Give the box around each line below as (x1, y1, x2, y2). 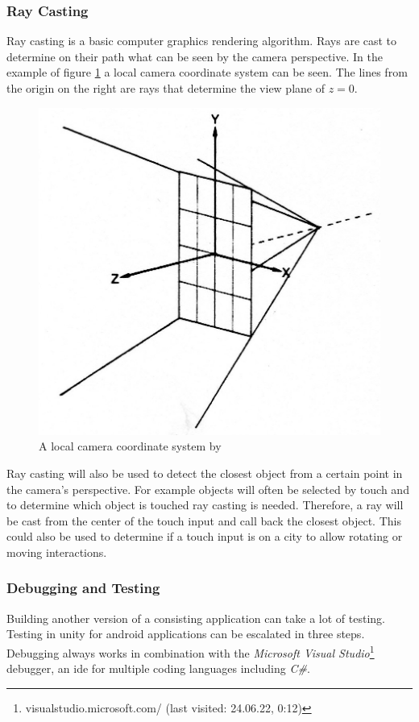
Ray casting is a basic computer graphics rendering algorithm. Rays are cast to (6, 32, 397, 49)
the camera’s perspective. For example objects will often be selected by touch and (6, 480, 409, 497)
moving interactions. (6, 543, 107, 560)
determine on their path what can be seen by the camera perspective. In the (6, 48, 383, 64)
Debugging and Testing (6, 578, 160, 598)
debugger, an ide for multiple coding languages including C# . (6, 660, 310, 677)
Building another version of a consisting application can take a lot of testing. (6, 609, 385, 626)
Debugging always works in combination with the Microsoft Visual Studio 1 (6, 641, 375, 661)
